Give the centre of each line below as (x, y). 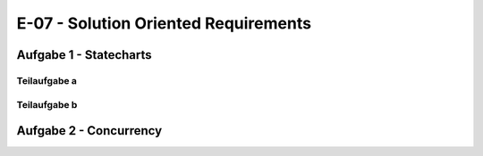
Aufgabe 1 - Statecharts (84, 55)
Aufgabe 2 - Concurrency (89, 131)
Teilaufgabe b (47, 104)
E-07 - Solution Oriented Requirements (164, 23)
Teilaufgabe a (47, 80)
